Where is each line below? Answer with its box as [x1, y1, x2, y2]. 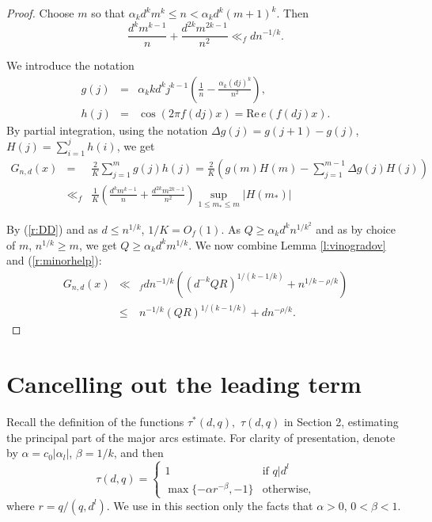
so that [91, 5, 126, 21]
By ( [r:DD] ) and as [6, 220, 98, 237]
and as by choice [316, 220, 396, 237]
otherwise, [262, 483, 312, 495]
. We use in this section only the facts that [106, 497, 313, 513]
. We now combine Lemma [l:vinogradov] [188, 236, 386, 253]
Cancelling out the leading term [6, 368, 362, 400]
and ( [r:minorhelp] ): [6, 252, 102, 269]
